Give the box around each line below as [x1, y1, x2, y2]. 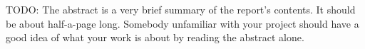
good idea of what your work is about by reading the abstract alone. [6, 30, 304, 45]
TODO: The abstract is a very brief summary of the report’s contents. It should [6, 2, 356, 16]
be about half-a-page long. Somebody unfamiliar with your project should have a [6, 16, 359, 31]
